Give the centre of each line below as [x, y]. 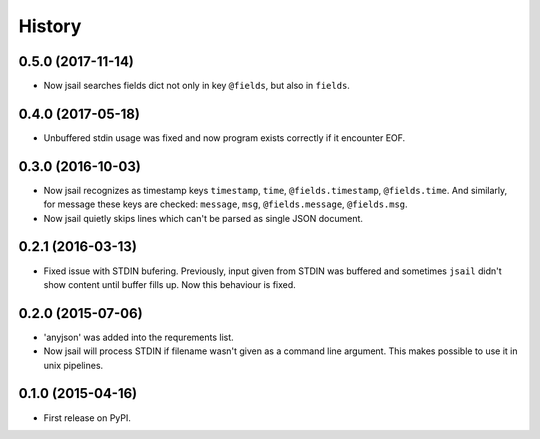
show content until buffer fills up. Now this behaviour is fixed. [170, 284]
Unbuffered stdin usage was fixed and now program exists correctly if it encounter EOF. [224, 137]
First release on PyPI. [87, 417]
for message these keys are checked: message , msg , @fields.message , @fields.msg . [226, 204]
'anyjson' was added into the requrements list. [138, 337]
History [50, 26]
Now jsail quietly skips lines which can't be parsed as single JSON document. [203, 218]
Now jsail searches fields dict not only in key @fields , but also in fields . [196, 86]
